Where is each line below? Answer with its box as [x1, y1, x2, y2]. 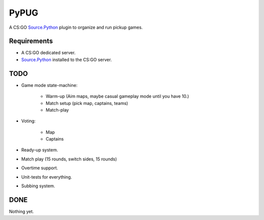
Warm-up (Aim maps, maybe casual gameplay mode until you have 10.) [45, 93, 189, 100]
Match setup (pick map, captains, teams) [45, 100, 128, 106]
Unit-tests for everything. [21, 174, 72, 180]
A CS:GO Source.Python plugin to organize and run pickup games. [9, 24, 143, 30]
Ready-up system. [21, 147, 58, 153]
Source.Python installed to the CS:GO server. [21, 57, 112, 62]
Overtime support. [21, 165, 58, 171]
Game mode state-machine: [21, 82, 78, 88]
